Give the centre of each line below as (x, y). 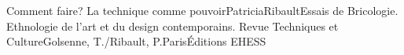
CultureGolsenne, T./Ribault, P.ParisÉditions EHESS (136, 41)
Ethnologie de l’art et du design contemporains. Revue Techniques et (173, 26)
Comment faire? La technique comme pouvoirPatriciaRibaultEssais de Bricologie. (202, 10)
